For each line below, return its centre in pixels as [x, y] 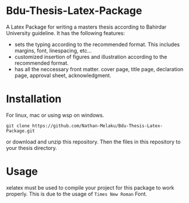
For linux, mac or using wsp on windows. [55, 115]
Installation [34, 99]
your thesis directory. [32, 148]
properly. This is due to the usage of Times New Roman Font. [77, 194]
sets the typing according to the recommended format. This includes [97, 44]
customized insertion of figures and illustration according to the [91, 57]
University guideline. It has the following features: [66, 33]
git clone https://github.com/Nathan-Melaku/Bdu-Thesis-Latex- [85, 126]
